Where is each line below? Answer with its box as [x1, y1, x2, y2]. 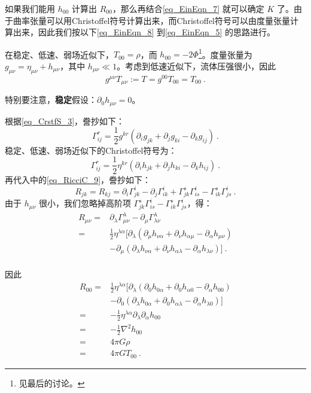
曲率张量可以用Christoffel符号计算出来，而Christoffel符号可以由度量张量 [13, 14, 291, 26]
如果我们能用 [5, 2, 55, 14]
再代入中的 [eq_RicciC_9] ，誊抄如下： [5, 173, 151, 185]
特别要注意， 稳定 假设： [5, 93, 97, 106]
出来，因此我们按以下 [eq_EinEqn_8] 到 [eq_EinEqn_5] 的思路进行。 [13, 26, 275, 38]
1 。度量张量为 [198, 46, 252, 60]
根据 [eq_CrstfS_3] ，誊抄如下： [5, 114, 125, 127]
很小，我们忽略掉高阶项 [38, 197, 131, 209]
